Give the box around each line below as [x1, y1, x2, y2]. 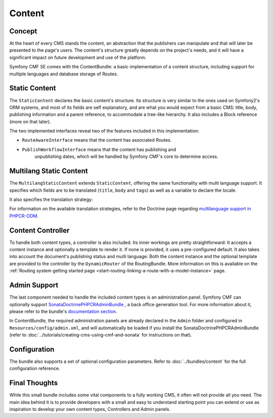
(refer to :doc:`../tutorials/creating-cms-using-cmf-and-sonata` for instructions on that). [9, 332, 192, 338]
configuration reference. [9, 365, 60, 371]
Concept [9, 27, 37, 35]
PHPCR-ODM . [9, 213, 39, 219]
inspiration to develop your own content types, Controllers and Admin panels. [9, 406, 171, 412]
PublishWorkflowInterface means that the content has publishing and [22, 146, 176, 152]
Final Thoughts [9, 379, 58, 387]
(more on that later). [9, 118, 52, 124]
